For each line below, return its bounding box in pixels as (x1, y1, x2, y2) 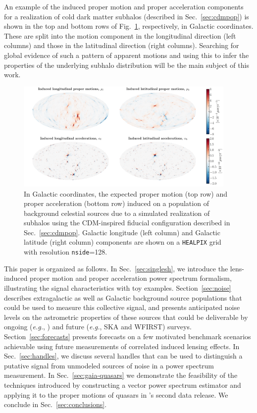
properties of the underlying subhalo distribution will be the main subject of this (4, 59, 249, 70)
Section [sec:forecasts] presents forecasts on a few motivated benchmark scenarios (4, 331, 251, 341)
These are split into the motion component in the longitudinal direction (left (4, 30, 236, 41)
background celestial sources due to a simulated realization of (24, 207, 210, 218)
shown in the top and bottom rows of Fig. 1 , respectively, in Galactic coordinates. (4, 21, 254, 31)
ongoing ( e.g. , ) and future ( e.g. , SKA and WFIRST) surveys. (4, 321, 192, 332)
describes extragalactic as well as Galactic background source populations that (4, 292, 242, 303)
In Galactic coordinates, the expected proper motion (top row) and (24, 188, 228, 199)
